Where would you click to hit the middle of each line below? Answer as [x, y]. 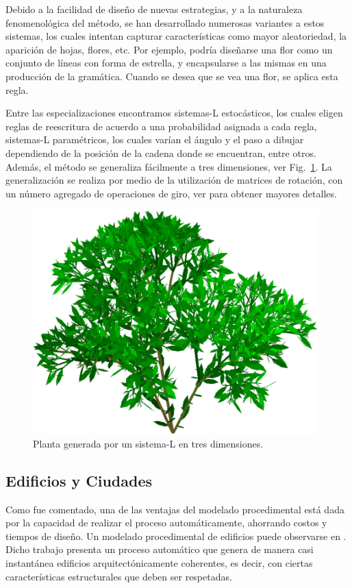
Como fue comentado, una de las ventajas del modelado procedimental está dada [175, 509]
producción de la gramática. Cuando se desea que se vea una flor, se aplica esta [172, 76]
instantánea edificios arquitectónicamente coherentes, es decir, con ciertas [159, 562]
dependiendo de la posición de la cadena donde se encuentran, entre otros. [161, 152]
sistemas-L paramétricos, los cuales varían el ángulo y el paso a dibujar [155, 139]
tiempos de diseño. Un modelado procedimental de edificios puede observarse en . [176, 536]
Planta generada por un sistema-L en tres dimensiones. [148, 443]
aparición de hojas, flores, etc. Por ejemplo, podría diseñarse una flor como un [169, 49]
